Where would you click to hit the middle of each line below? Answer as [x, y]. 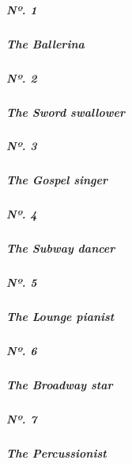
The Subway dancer [61, 248]
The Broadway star [60, 385]
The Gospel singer [57, 180]
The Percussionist [57, 453]
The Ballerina [45, 43]
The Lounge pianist [60, 317]
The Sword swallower [66, 112]
